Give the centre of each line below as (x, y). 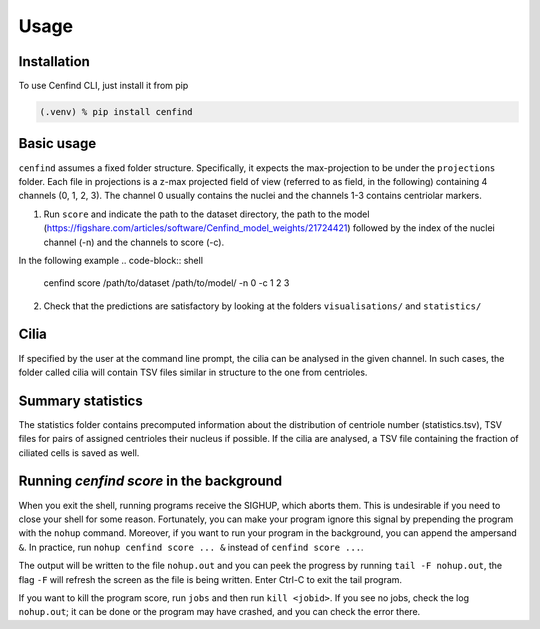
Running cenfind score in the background (150, 481)
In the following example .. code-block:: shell (111, 260)
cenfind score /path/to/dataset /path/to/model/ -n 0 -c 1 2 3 (166, 283)
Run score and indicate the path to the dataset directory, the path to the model (206, 214)
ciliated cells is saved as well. (79, 452)
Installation (54, 61)
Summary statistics (81, 400)
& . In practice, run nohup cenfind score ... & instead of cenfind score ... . (191, 547)
